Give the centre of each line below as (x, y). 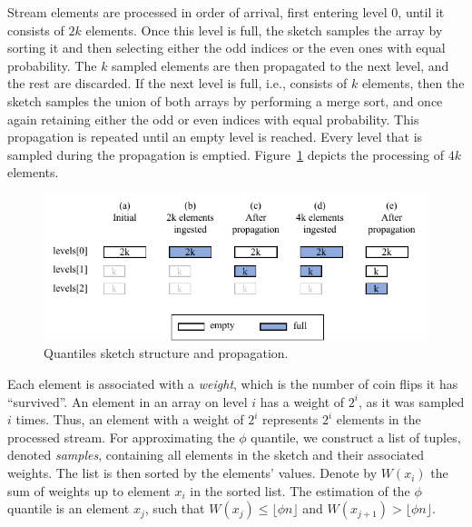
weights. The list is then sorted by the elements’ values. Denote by (192, 473)
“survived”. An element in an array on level (128, 401)
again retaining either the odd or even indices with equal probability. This (213, 119)
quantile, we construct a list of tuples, (356, 437)
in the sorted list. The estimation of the (300, 490)
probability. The (52, 65)
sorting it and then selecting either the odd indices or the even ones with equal (226, 48)
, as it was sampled (411, 401)
